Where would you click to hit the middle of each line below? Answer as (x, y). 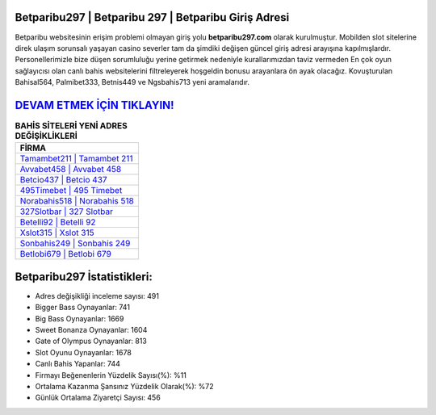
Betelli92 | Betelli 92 (58, 222)
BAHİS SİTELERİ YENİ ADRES (71, 126)
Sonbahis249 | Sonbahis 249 (75, 244)
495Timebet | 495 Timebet (71, 191)
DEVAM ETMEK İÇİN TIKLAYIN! (94, 105)
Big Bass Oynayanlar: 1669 (80, 318)
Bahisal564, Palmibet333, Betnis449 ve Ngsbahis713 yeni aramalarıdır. (132, 82)
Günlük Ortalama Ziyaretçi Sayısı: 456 (98, 398)
